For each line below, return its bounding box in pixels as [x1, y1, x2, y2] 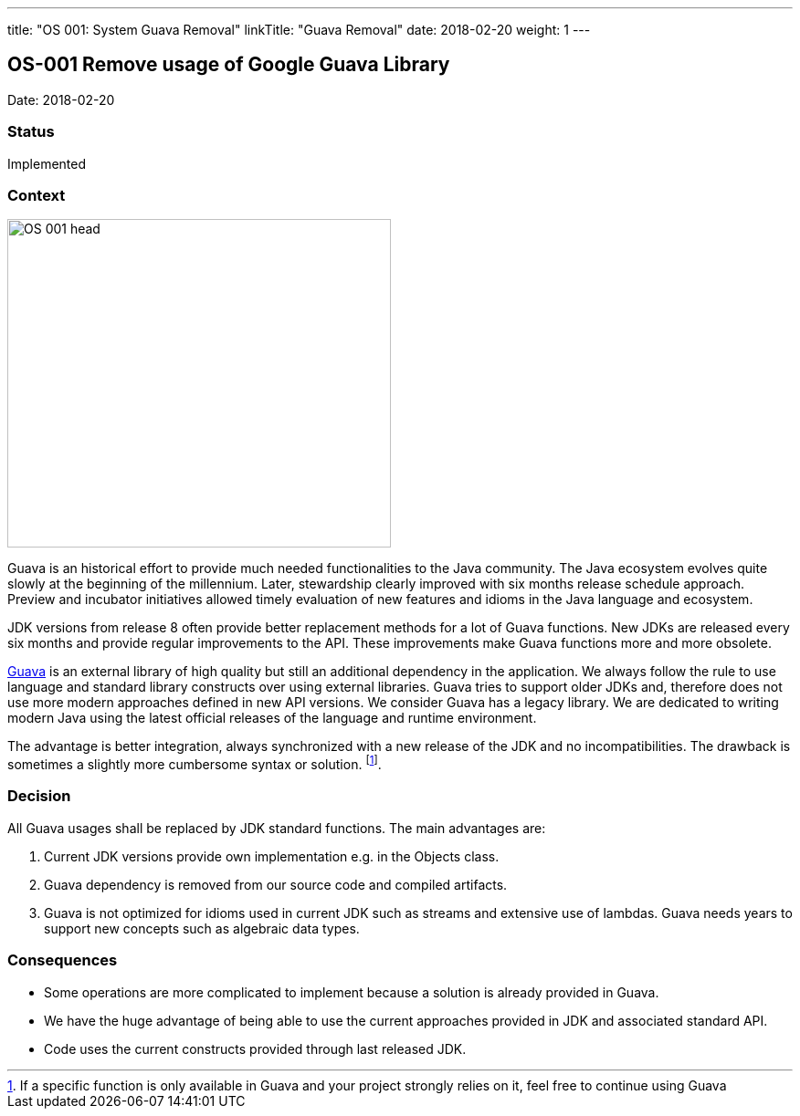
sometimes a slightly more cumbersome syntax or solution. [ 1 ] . [7, 754, 382, 772]
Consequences [7, 951, 118, 970]
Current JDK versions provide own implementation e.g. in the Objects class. [44, 848, 500, 864]
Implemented [7, 155, 87, 172]
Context [7, 185, 66, 204]
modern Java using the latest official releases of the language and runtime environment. [7, 710, 537, 726]
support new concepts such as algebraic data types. [44, 920, 360, 936]
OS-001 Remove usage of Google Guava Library [7, 53, 450, 77]
